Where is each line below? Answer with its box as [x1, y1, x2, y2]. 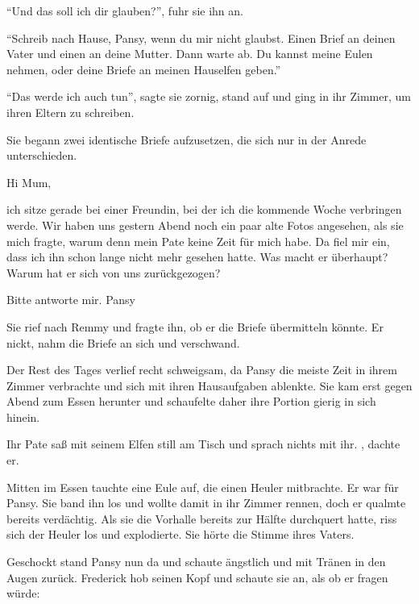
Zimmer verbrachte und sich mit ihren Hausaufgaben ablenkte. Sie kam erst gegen [6, 377, 413, 394]
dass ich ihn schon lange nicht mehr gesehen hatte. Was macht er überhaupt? [6, 248, 388, 265]
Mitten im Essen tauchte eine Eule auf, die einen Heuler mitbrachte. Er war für [6, 478, 399, 495]
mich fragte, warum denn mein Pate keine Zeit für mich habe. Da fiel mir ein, [6, 232, 390, 249]
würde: [6, 585, 40, 602]
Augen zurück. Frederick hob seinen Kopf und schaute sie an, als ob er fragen [6, 569, 388, 585]
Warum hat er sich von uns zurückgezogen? [6, 264, 221, 281]
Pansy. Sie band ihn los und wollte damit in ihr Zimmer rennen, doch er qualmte [6, 494, 406, 511]
